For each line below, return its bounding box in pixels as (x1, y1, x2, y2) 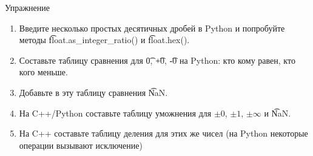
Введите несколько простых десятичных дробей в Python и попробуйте (19, 21, 285, 34)
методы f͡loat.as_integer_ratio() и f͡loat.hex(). (19, 33, 190, 46)
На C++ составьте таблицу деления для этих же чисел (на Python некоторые (19, 127, 308, 140)
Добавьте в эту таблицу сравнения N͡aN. (19, 86, 168, 98)
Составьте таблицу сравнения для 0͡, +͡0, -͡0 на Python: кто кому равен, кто (19, 53, 295, 66)
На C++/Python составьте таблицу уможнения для (19, 106, 212, 119)
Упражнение (5, 1, 50, 13)
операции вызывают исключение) (19, 138, 143, 151)
